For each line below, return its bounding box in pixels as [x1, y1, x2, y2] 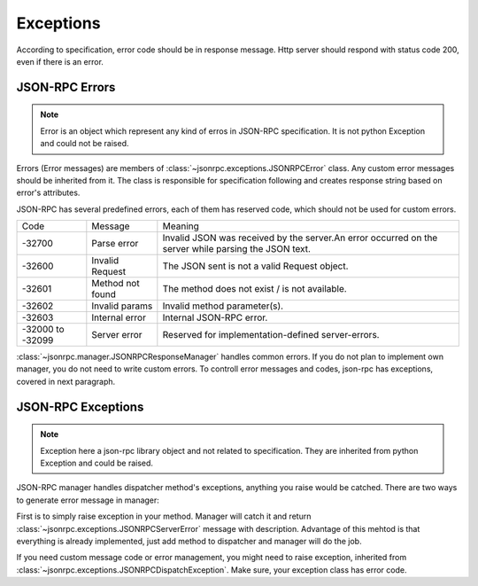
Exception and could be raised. [40, 457, 154, 469]
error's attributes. [16, 187, 81, 199]
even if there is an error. [16, 56, 104, 66]
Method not [91, 277, 141, 290]
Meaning [162, 220, 199, 232]
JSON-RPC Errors [16, 80, 116, 95]
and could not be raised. [40, 138, 129, 149]
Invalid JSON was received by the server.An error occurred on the [162, 231, 438, 244]
